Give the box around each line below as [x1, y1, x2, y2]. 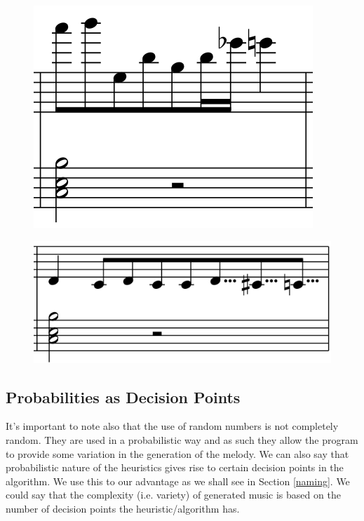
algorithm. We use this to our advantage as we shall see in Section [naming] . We [6, 473, 350, 488]
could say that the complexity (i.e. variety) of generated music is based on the [6, 487, 341, 502]
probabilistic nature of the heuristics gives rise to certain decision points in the [6, 460, 344, 475]
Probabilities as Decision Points [6, 386, 241, 407]
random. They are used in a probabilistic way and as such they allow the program [6, 432, 358, 447]
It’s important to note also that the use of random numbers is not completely [6, 419, 339, 433]
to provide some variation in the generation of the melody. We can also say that [6, 446, 349, 461]
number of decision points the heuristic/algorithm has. [6, 501, 240, 515]
